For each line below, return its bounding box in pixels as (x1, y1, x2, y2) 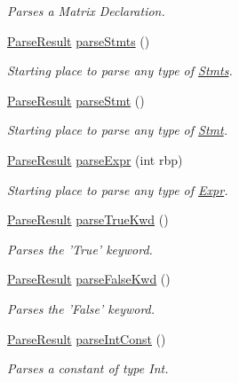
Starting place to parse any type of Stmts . (7, 61, 233, 80)
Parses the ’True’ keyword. (7, 239, 153, 258)
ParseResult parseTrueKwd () (7, 210, 169, 229)
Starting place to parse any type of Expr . (7, 180, 228, 199)
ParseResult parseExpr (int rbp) (7, 150, 183, 168)
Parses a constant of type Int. (7, 359, 169, 378)
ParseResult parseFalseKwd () (7, 270, 171, 288)
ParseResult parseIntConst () (7, 329, 166, 348)
